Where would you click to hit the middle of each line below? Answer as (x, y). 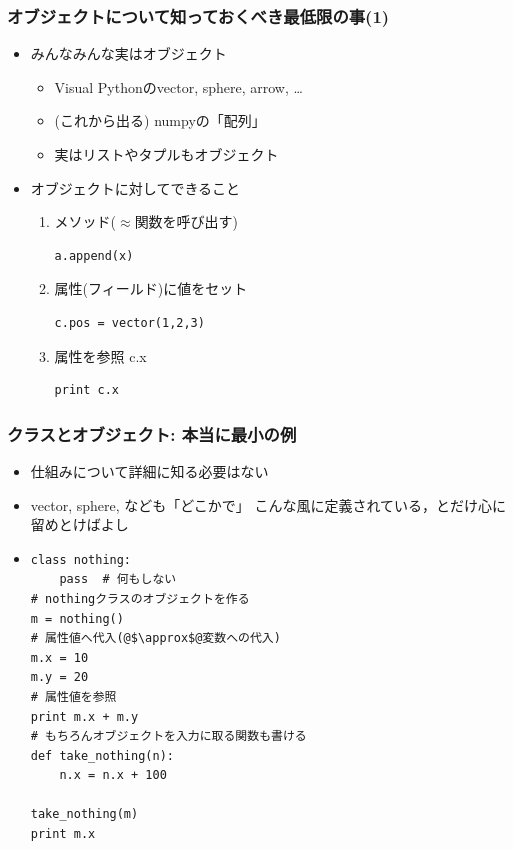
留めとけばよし (79, 524)
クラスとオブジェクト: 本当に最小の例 (152, 433)
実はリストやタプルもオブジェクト (166, 154)
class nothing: (81, 559)
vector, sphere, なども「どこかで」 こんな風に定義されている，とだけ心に (268, 504)
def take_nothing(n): (102, 755)
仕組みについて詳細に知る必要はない (149, 470)
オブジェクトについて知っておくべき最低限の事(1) (198, 15)
